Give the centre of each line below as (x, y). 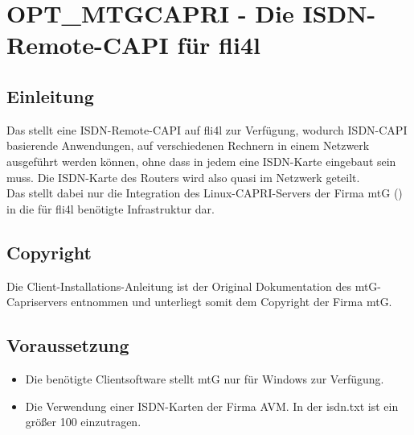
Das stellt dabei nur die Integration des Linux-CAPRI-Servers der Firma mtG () (205, 193)
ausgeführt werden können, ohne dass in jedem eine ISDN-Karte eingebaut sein (201, 161)
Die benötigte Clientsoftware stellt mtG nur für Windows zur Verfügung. (205, 378)
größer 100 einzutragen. (83, 422)
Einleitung (50, 95)
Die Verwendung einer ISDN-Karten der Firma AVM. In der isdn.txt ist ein (212, 406)
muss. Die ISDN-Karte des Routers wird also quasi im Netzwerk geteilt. (183, 177)
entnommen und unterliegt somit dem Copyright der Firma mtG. (232, 302)
